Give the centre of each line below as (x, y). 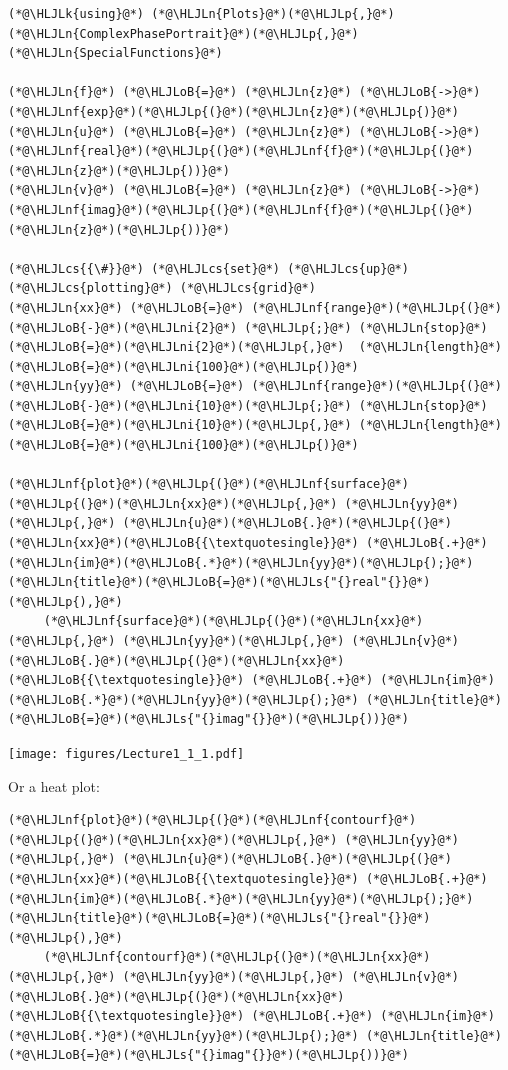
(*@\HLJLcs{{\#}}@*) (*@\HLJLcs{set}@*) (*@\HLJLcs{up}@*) (208, 268)
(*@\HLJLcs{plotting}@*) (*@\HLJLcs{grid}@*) (162, 288)
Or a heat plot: (54, 785)
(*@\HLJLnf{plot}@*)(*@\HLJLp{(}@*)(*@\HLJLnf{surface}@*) (208, 484)
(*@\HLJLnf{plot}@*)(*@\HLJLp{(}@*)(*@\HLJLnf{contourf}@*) (212, 820)
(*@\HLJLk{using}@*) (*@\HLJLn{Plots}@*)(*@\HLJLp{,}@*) (201, 14)
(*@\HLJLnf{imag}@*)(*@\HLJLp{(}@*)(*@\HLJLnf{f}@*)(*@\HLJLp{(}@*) (241, 209)
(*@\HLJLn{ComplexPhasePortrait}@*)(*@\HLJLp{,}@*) (183, 33)
